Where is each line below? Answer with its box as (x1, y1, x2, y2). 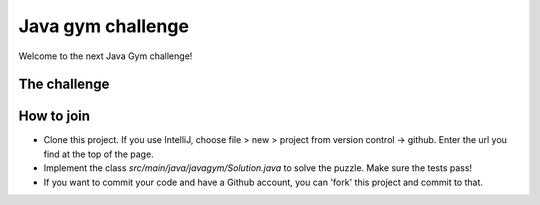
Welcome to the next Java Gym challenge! (18, 50, 193, 62)
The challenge (18, 76, 110, 93)
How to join (18, 108, 90, 125)
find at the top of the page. (43, 148, 154, 160)
